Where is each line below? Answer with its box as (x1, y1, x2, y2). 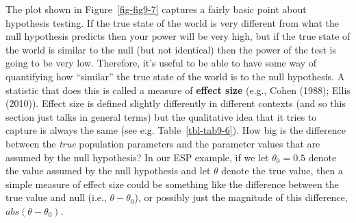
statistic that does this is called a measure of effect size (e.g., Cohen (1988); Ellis (5, 82, 351, 97)
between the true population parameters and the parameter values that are (5, 136, 320, 150)
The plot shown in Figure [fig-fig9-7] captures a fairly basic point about (5, 2, 307, 16)
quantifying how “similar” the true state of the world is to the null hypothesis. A (5, 69, 345, 83)
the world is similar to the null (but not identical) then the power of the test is (5, 42, 337, 56)
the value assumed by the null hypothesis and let (5, 163, 211, 178)
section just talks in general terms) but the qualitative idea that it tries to (5, 109, 317, 124)
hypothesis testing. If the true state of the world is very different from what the (5, 15, 340, 30)
